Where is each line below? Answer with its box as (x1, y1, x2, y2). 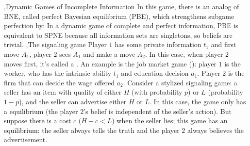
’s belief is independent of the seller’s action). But (83, 106, 232, 116)
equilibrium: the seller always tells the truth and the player (4, 125, 180, 135)
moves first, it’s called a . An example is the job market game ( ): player (4, 58, 217, 68)
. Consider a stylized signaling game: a (123, 77, 237, 87)
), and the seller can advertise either (19, 96, 127, 106)
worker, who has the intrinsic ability (4, 68, 112, 78)
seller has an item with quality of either (4, 87, 122, 97)
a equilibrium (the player (4, 106, 78, 116)
